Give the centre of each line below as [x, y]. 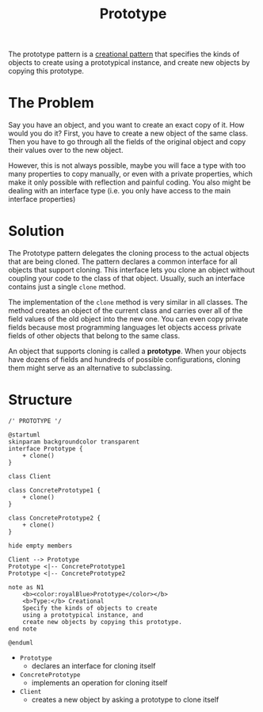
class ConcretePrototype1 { [55, 490]
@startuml [25, 435]
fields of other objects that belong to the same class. [94, 336]
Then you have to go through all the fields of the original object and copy [127, 142]
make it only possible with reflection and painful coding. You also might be [130, 182]
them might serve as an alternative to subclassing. [90, 368]
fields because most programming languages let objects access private [125, 327]
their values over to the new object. [66, 150]
